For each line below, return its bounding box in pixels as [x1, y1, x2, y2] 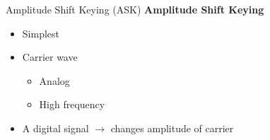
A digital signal [22, 120, 89, 135]
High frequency [39, 97, 105, 112]
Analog [39, 73, 70, 88]
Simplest [22, 25, 59, 40]
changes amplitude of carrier [110, 120, 234, 135]
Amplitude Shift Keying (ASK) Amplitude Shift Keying [6, 2, 264, 16]
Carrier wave [22, 49, 78, 64]
